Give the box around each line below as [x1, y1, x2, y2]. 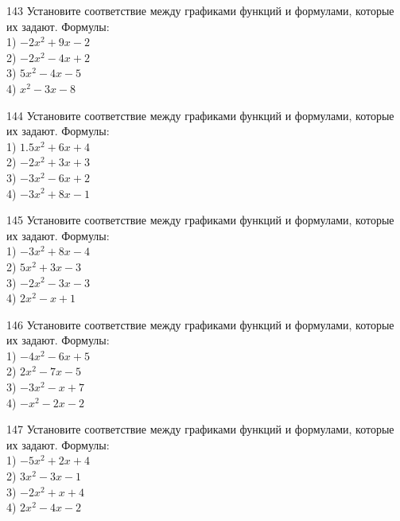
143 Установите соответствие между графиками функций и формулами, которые [6, 2, 394, 18]
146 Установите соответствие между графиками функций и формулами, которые [6, 316, 394, 332]
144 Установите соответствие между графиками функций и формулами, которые [6, 107, 394, 123]
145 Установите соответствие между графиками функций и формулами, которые [6, 212, 394, 228]
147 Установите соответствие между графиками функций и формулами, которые [6, 421, 394, 437]
